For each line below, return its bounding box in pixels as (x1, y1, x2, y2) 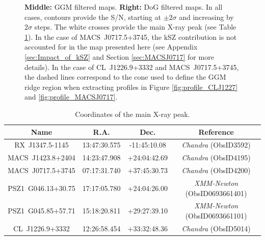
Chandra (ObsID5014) (181, 223, 251, 233)
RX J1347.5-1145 (14, 139, 69, 150)
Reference (198, 126, 234, 137)
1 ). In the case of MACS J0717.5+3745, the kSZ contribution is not (24, 31, 237, 42)
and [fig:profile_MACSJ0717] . (24, 91, 118, 102)
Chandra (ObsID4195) (181, 152, 251, 163)
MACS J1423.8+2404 (8, 152, 75, 163)
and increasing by (179, 11, 234, 22)
